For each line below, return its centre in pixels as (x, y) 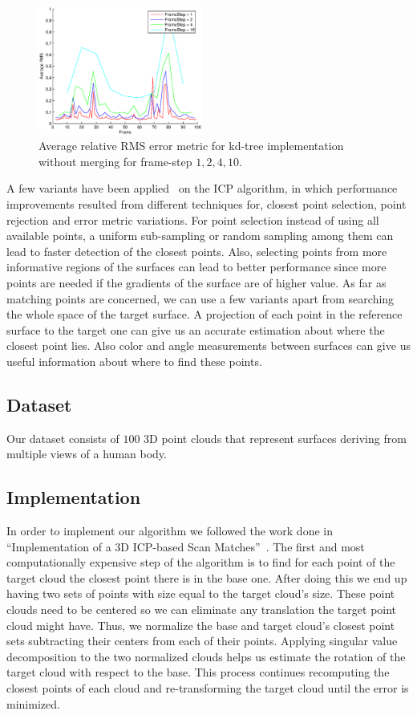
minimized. (33, 703)
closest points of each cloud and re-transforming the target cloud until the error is (208, 688)
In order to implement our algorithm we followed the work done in (170, 531)
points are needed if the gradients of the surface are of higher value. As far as (196, 282)
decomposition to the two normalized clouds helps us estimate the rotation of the (206, 656)
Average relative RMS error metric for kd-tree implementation (191, 146)
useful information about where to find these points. (134, 361)
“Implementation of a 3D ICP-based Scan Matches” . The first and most (186, 546)
